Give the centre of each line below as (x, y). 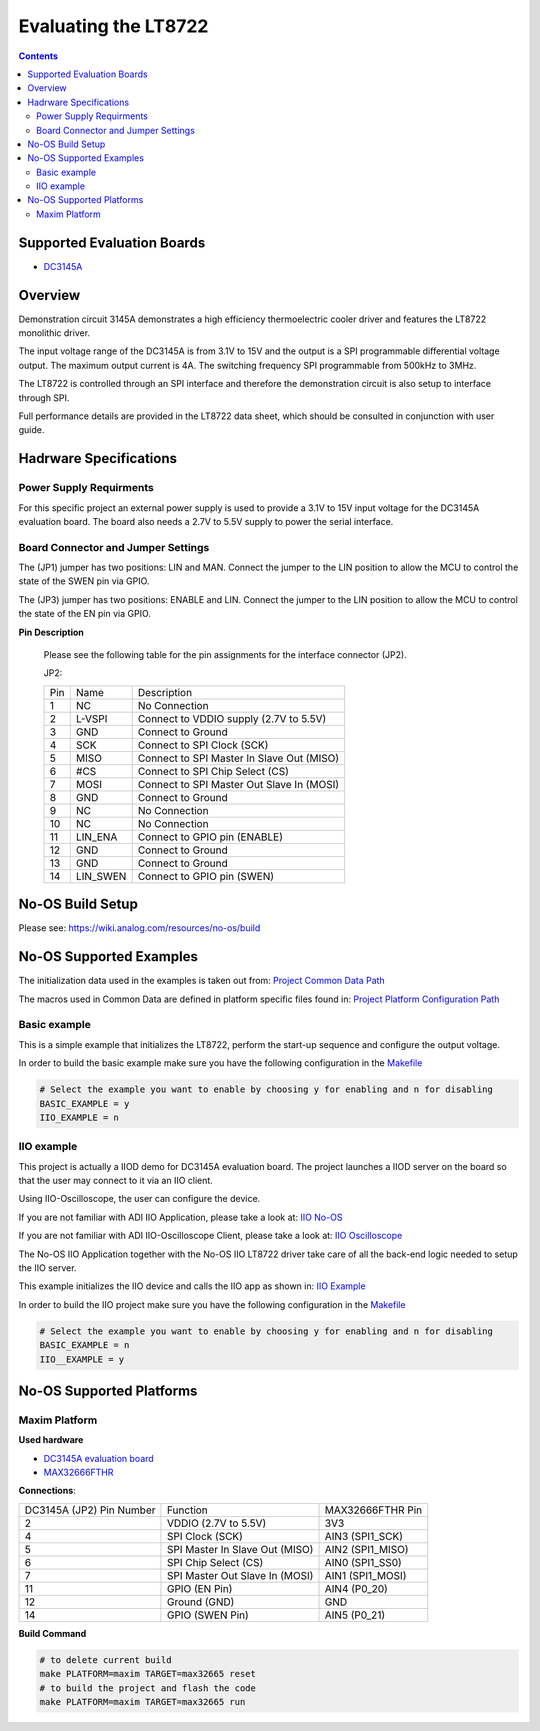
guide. (31, 430)
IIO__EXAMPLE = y (82, 1359)
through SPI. (44, 397)
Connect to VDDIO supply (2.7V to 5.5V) (232, 718)
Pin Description (51, 632)
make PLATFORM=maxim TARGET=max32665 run (142, 1702)
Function (187, 1510)
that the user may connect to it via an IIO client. (116, 1181)
